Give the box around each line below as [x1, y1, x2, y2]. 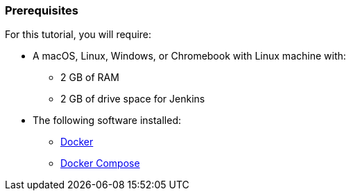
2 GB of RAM [60, 71, 119, 84]
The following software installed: [33, 114, 181, 127]
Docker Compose [60, 157, 140, 170]
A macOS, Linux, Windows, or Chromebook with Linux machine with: [33, 50, 346, 62]
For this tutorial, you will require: [5, 28, 152, 41]
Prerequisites [5, 3, 78, 17]
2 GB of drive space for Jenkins [60, 93, 205, 105]
